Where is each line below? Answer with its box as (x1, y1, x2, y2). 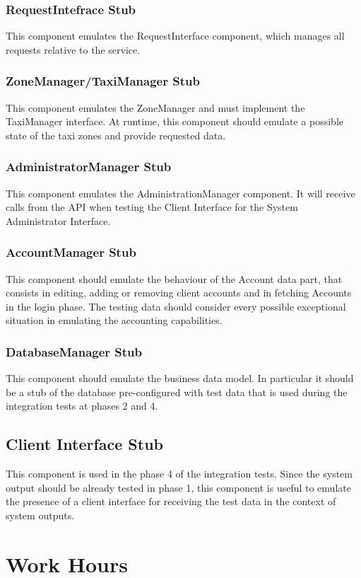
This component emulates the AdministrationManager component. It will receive (6, 185, 355, 200)
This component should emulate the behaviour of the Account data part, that (6, 271, 343, 286)
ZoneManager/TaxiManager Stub (6, 72, 200, 90)
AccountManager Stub (6, 243, 136, 261)
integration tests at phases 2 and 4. (6, 398, 158, 413)
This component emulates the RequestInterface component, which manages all (6, 28, 345, 43)
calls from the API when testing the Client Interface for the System (6, 200, 298, 214)
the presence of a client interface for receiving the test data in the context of (6, 494, 336, 509)
